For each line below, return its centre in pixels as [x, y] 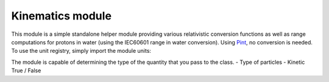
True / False [26, 70]
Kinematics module [62, 16]
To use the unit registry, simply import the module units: [81, 51]
